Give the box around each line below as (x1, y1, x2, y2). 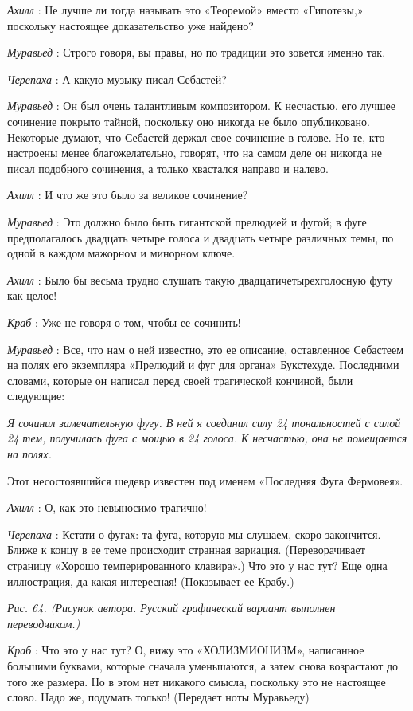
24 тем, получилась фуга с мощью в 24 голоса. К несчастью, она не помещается (7, 430, 407, 446)
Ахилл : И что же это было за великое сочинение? (7, 187, 248, 203)
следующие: (7, 387, 65, 404)
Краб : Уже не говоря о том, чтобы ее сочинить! (7, 313, 241, 330)
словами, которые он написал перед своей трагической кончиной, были (7, 371, 353, 388)
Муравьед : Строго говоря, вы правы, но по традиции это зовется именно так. (7, 44, 386, 61)
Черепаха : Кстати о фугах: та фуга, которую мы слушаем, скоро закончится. (7, 525, 381, 542)
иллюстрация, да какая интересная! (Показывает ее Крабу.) (7, 572, 294, 589)
